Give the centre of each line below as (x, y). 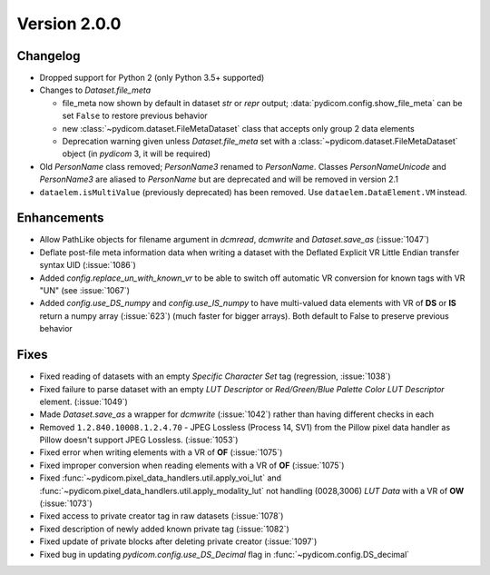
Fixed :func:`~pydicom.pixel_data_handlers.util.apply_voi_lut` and (160, 478)
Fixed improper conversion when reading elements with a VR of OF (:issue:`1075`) (192, 465)
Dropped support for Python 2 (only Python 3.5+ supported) (152, 78)
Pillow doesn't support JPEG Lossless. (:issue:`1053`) (139, 440)
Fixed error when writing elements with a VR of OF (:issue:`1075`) (161, 452)
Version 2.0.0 (69, 24)
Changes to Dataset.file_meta (95, 90)
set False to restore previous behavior (135, 116)
